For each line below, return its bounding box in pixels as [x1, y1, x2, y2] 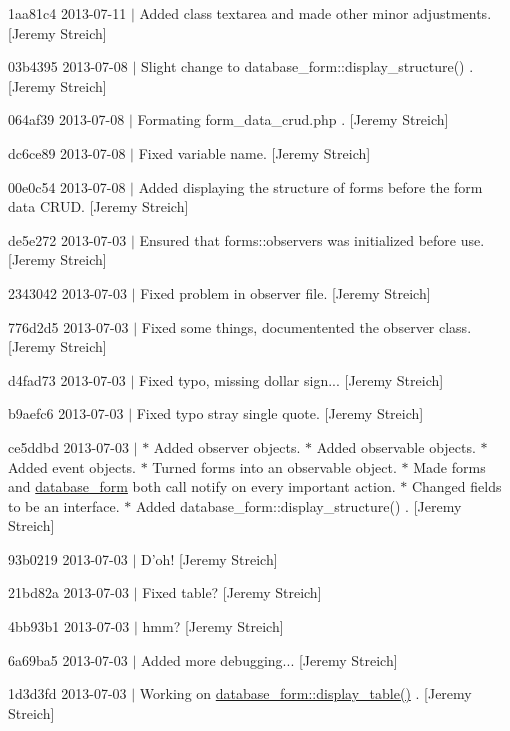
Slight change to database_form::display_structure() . [141, 56, 474, 77]
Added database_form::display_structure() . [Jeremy [135, 495, 462, 516]
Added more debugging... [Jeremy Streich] [141, 649, 398, 670]
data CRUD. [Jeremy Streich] [8, 196, 189, 217]
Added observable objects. [316, 436, 476, 457]
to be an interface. [8, 495, 120, 516]
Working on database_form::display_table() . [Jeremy [139, 683, 472, 704]
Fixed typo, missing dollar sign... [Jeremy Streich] [139, 369, 444, 390]
